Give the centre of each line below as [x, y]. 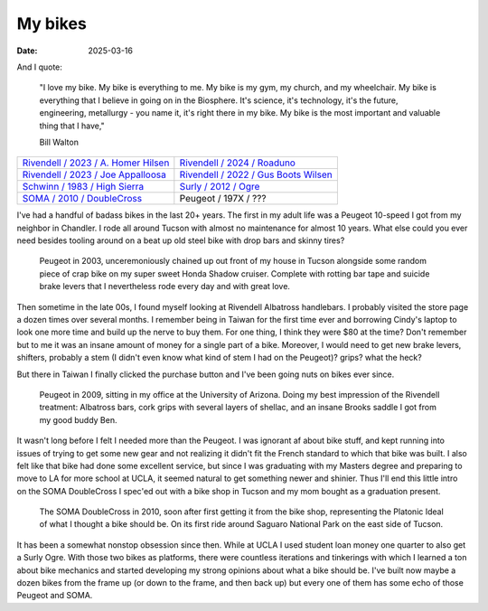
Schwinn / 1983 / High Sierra [83, 187]
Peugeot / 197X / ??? [223, 199]
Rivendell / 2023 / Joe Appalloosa [94, 174]
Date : [27, 51]
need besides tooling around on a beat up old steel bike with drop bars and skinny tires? [181, 240]
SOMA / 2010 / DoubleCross [82, 199]
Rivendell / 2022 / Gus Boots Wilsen [256, 174]
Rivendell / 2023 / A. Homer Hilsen [96, 163]
